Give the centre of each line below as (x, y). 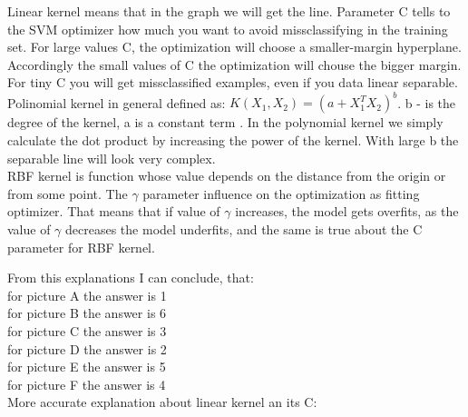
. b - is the (427, 102)
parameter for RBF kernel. (81, 247)
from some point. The (68, 193)
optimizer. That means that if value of (114, 211)
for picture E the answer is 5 (87, 367)
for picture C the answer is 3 (87, 331)
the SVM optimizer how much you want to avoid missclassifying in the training (228, 29)
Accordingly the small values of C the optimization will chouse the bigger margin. (234, 64)
